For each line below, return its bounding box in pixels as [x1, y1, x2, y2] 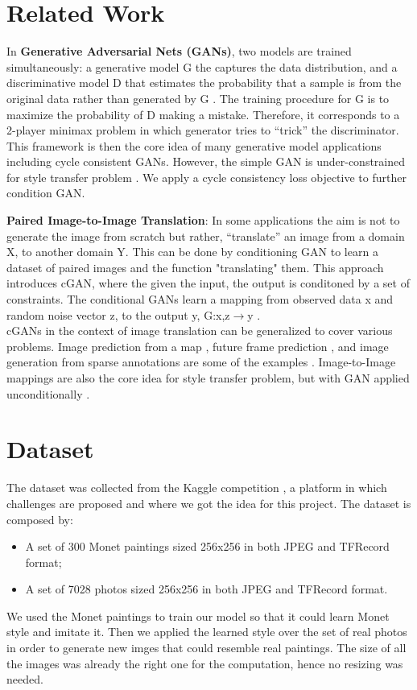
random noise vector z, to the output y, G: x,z [6, 306, 230, 323]
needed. [6, 671, 43, 688]
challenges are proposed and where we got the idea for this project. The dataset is [6, 494, 411, 511]
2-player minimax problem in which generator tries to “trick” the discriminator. [6, 122, 399, 138]
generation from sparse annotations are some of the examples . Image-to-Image [6, 353, 396, 370]
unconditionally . [6, 385, 90, 402]
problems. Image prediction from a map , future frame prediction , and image [6, 337, 389, 354]
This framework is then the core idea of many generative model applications [6, 137, 382, 154]
